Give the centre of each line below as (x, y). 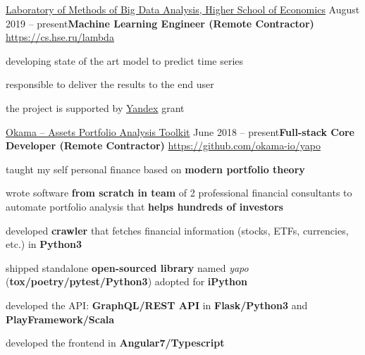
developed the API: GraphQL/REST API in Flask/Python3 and (157, 305)
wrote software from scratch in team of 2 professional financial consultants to (179, 193)
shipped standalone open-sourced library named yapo (127, 267)
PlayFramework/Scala (60, 319)
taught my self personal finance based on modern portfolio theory (155, 169)
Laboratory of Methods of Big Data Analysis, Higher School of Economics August (183, 9)
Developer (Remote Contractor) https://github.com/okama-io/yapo (163, 145)
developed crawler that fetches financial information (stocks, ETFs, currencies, (177, 230)
